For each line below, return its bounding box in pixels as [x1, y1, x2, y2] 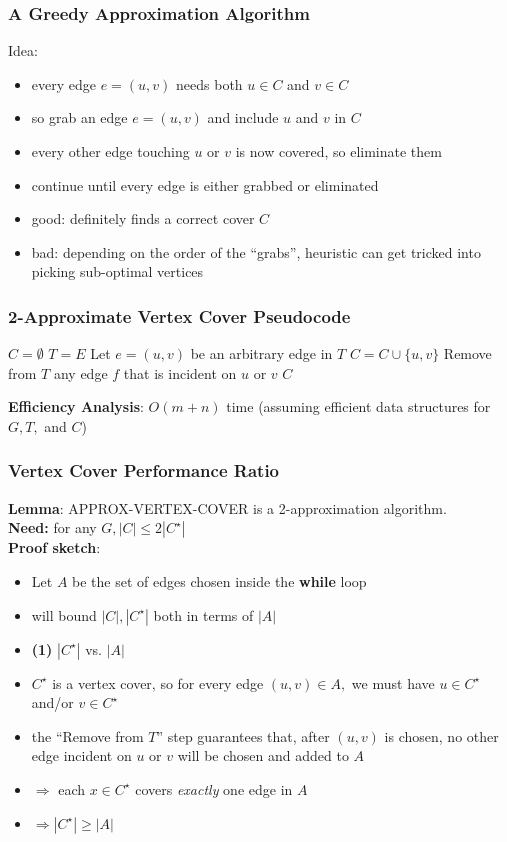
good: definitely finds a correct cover [31, 208, 255, 229]
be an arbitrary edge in [190, 343, 333, 364]
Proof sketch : [8, 537, 101, 558]
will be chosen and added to [177, 745, 349, 766]
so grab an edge [31, 107, 128, 128]
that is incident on [123, 362, 237, 383]
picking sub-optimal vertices [31, 261, 204, 282]
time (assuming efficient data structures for [226, 396, 491, 417]
